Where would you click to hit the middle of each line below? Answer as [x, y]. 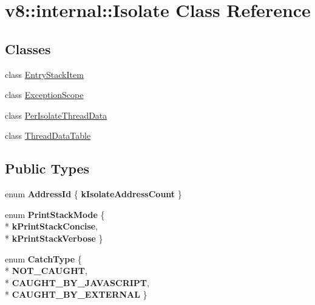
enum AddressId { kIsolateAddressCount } [93, 194]
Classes [28, 48]
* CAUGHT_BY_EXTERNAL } [76, 294]
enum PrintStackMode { [55, 214]
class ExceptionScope [44, 95]
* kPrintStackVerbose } [54, 238]
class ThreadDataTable [48, 135]
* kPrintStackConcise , [52, 226]
